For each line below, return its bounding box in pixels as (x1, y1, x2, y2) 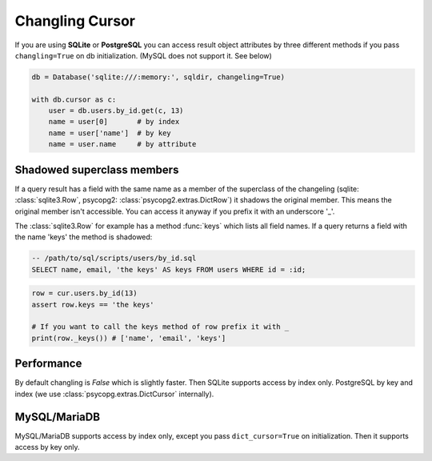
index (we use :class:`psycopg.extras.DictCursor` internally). (14, 389, 214, 399)
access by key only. (14, 443, 80, 452)
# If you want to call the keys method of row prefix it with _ (31, 323, 290, 331)
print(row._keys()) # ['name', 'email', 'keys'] (31, 333, 226, 343)
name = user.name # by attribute (48, 140, 197, 149)
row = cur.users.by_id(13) (31, 289, 138, 298)
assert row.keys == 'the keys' (31, 300, 155, 309)
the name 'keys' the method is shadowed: (14, 232, 153, 242)
